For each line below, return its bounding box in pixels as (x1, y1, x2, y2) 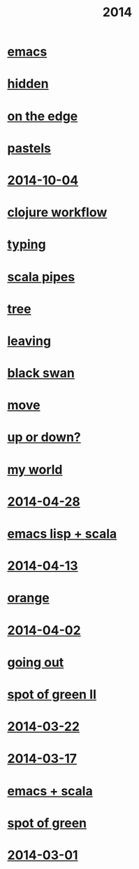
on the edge (7, 108, 78, 124)
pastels (7, 140, 51, 156)
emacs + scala (7, 783, 93, 799)
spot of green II (7, 686, 96, 703)
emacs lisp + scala (7, 526, 117, 542)
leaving (7, 333, 51, 348)
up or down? (7, 429, 82, 445)
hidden (7, 76, 49, 92)
